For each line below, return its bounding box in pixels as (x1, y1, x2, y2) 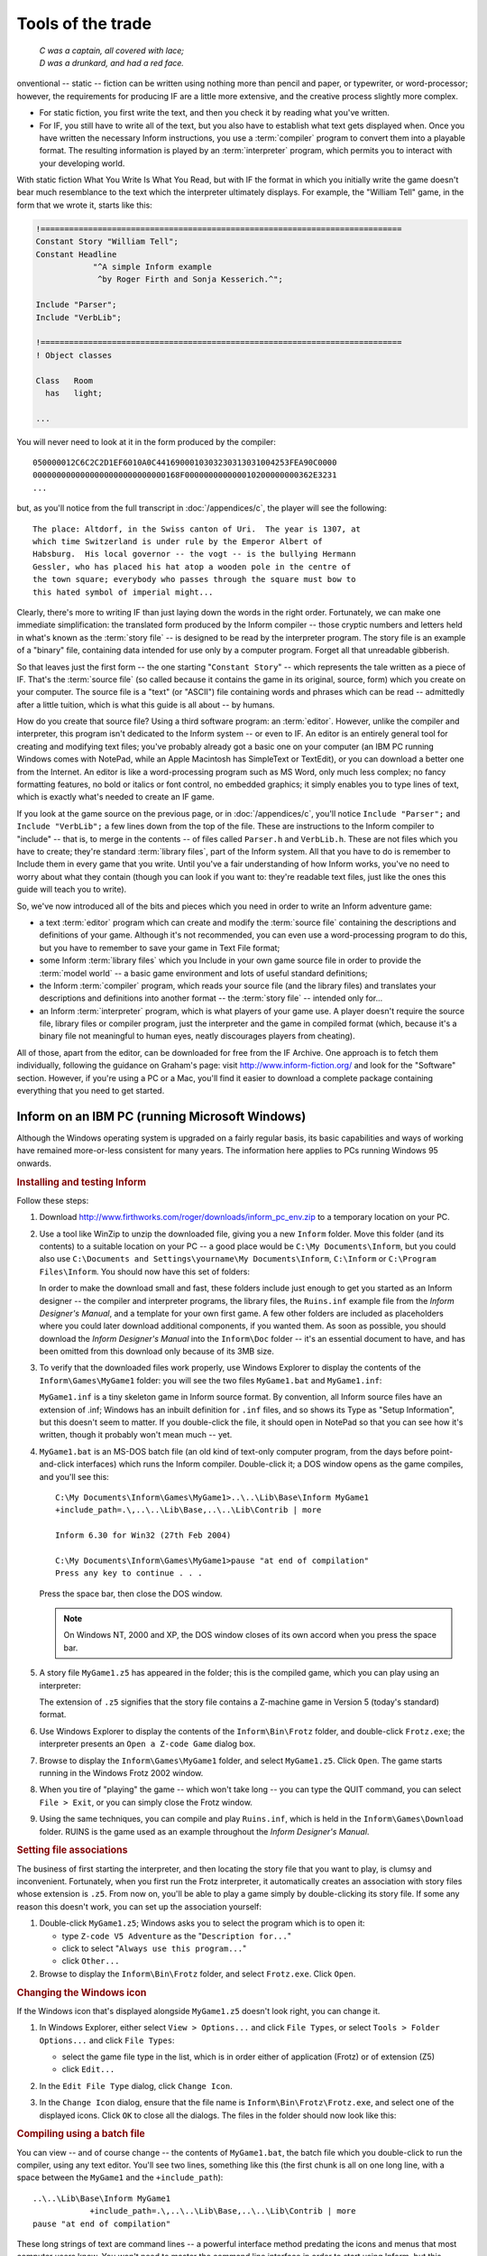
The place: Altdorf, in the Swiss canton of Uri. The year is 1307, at (32, 523, 361, 534)
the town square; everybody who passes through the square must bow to (32, 574, 356, 585)
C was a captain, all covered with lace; (39, 45, 185, 56)
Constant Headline (35, 249, 117, 259)
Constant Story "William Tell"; (35, 236, 179, 247)
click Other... (61, 1956, 120, 1966)
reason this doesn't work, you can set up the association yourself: (16, 1900, 262, 1912)
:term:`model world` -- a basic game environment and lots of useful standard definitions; (39, 967, 368, 978)
